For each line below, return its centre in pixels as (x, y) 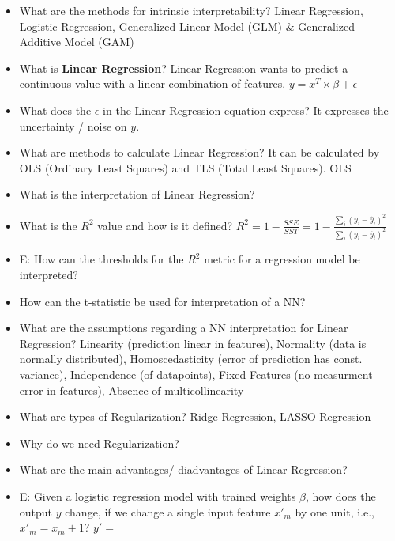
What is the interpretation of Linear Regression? (137, 194)
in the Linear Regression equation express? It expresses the (246, 110)
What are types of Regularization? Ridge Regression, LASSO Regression (195, 416)
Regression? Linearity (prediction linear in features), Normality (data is (193, 343)
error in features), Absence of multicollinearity (132, 390)
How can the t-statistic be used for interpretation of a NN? (162, 301)
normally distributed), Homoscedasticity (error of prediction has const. (191, 359)
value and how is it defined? (165, 225)
